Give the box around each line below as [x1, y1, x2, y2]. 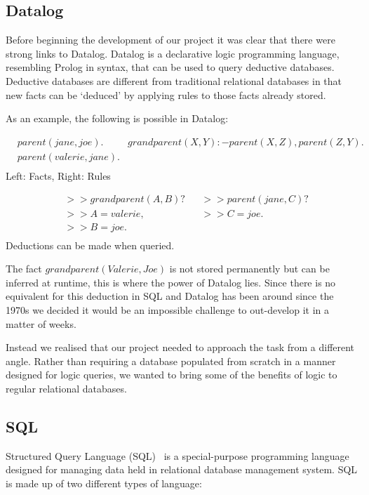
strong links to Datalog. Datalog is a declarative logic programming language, [6, 46, 340, 60]
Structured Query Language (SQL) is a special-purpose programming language [6, 448, 349, 463]
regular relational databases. [6, 381, 127, 395]
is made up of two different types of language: [6, 475, 202, 490]
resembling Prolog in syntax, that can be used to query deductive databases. [6, 60, 335, 74]
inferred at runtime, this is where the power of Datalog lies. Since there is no [6, 275, 336, 289]
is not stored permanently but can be [169, 261, 330, 276]
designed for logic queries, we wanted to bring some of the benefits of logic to [6, 367, 337, 382]
